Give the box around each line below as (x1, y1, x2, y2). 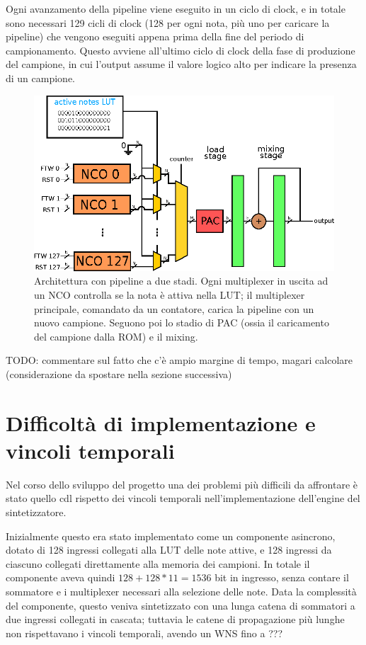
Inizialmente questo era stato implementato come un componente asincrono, (6, 528, 336, 543)
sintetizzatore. (6, 505, 67, 520)
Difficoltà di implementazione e (6, 408, 316, 437)
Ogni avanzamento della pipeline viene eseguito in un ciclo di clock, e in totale (6, 1, 345, 16)
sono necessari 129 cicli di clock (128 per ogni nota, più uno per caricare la (6, 15, 330, 30)
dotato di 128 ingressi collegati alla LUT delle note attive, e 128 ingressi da (6, 542, 332, 557)
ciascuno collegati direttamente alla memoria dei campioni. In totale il (6, 556, 310, 571)
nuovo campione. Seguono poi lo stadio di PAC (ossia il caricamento (34, 315, 329, 330)
